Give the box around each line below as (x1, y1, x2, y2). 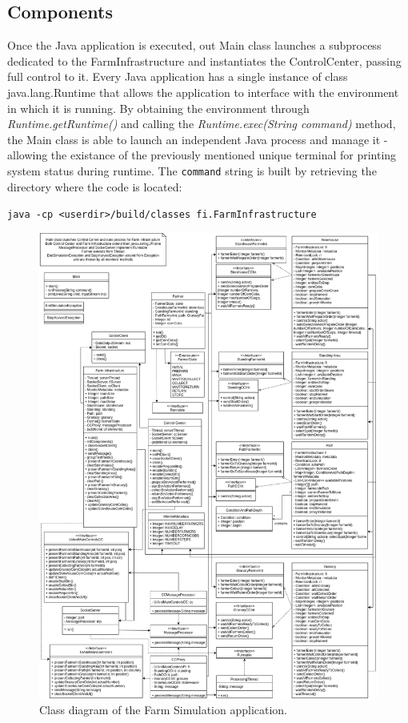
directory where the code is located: (7, 178, 182, 195)
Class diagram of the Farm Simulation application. (39, 701, 288, 718)
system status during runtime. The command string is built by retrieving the (7, 162, 377, 179)
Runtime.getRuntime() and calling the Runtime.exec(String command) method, (7, 115, 396, 132)
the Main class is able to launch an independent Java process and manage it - (7, 131, 388, 147)
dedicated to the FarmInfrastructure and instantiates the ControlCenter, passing (7, 52, 402, 69)
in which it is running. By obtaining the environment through (7, 99, 310, 116)
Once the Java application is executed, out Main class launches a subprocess (7, 37, 382, 54)
